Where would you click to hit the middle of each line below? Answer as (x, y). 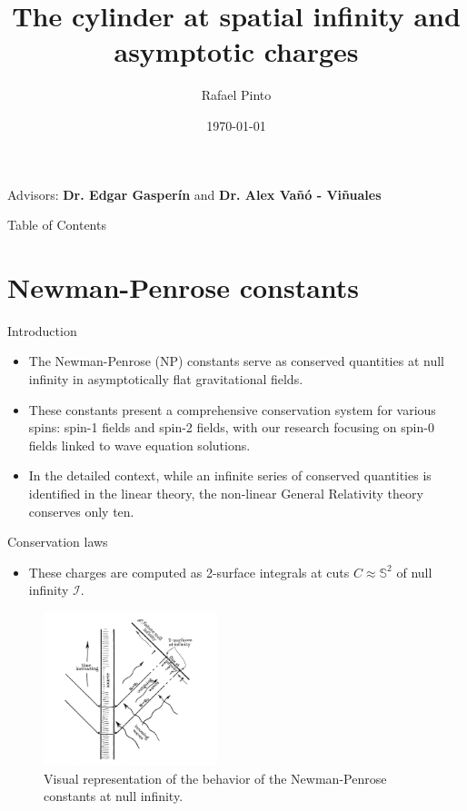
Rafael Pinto (236, 95)
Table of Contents (57, 225)
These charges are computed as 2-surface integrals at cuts (189, 572)
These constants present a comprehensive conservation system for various (232, 409)
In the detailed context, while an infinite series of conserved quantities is (230, 475)
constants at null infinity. (114, 796)
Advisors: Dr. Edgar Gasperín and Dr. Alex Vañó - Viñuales (194, 194)
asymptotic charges (236, 51)
